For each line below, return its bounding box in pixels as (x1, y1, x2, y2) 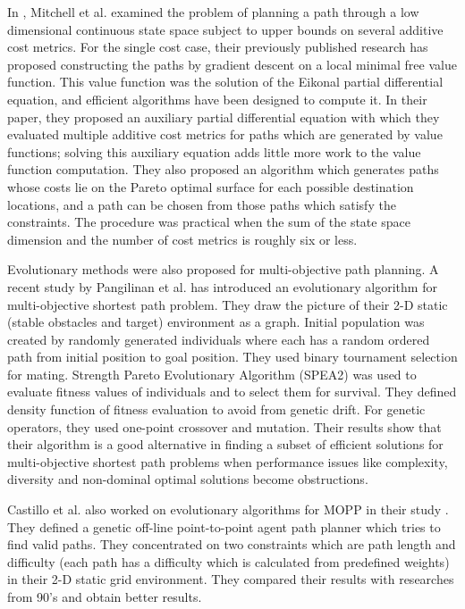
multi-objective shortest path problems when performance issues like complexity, (7, 452, 448, 471)
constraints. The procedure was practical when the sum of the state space (7, 213, 410, 231)
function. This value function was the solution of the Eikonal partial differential (7, 72, 444, 91)
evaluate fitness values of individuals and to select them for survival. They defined (7, 382, 457, 401)
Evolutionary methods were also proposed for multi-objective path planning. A (7, 260, 439, 279)
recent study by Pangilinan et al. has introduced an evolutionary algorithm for (7, 277, 437, 296)
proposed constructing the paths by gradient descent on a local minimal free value (7, 54, 457, 73)
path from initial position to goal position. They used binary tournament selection (7, 347, 458, 366)
